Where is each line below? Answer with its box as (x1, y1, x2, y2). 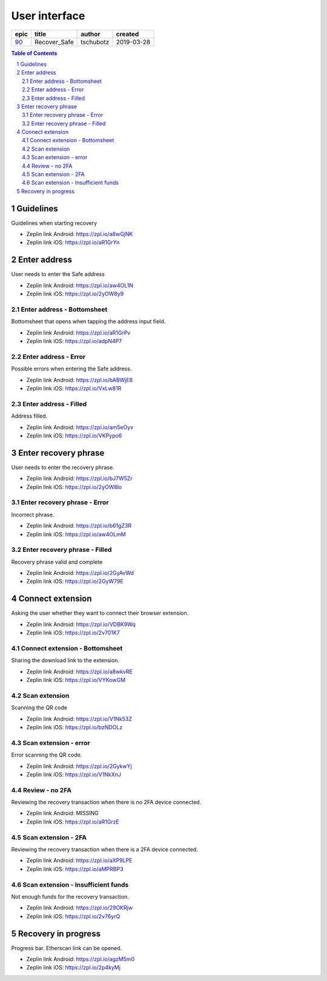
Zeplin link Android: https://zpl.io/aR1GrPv (26, 329, 131, 336)
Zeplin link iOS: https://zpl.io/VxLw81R (26, 385, 122, 392)
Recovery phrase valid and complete (11, 558, 103, 565)
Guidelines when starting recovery (11, 219, 97, 226)
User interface (11, 9, 85, 22)
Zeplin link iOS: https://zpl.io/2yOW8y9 (26, 290, 124, 298)
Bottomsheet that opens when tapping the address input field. (11, 318, 166, 325)
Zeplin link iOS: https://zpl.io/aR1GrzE (26, 818, 119, 825)
